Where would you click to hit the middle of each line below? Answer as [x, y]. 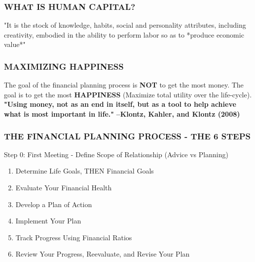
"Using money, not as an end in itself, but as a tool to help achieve [120, 104]
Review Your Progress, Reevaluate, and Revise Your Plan [103, 254]
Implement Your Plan [48, 221]
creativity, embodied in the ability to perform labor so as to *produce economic [124, 34]
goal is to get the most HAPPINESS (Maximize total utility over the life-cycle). [128, 94]
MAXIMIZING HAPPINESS [64, 66]
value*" [15, 44]
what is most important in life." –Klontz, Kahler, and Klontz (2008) [122, 114]
